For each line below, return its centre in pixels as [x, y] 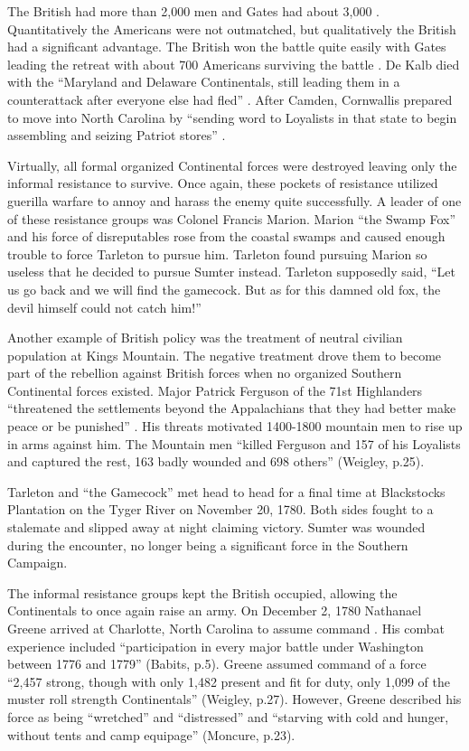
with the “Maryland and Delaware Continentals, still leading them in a [204, 82]
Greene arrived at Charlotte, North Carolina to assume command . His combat [226, 628]
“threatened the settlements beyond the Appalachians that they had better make [232, 408]
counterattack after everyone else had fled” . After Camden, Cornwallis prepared [230, 99]
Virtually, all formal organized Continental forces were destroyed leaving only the [232, 165]
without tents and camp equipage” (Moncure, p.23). [151, 734]
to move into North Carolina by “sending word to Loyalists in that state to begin [232, 117]
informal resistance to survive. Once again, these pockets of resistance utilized [223, 183]
